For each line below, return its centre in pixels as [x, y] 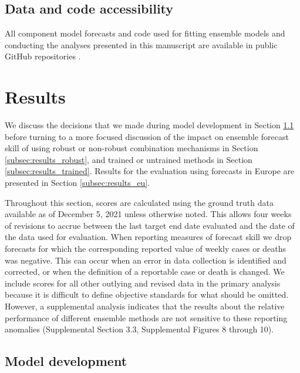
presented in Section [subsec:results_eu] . [77, 183]
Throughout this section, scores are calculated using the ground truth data [139, 202]
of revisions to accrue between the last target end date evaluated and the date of [150, 225]
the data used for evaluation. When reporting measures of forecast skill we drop [148, 237]
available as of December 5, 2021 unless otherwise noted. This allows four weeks [148, 214]
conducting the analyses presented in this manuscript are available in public [141, 44]
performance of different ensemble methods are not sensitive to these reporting [146, 317]
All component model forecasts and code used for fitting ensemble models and [145, 33]
